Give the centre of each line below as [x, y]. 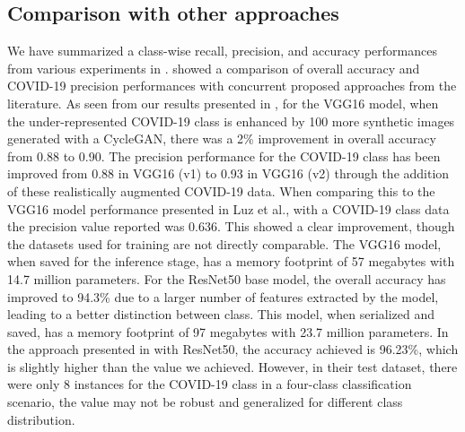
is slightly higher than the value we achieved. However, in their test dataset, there [232, 366]
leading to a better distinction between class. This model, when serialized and [221, 314]
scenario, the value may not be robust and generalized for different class [205, 402]
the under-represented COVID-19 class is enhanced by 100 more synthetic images [231, 121]
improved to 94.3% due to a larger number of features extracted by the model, [223, 296]
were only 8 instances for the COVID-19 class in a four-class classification [210, 384]
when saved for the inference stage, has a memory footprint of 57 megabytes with [231, 261]
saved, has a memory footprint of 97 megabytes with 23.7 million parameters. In [228, 331]
